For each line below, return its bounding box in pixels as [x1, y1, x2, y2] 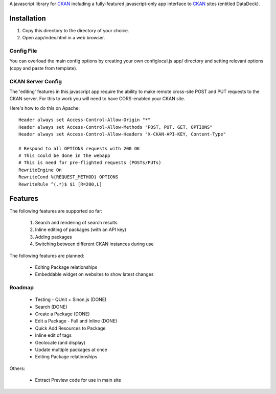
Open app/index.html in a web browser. [22, 35, 105, 41]
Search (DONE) [35, 304, 67, 310]
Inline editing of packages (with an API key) [35, 226, 127, 233]
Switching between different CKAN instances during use [35, 241, 154, 247]
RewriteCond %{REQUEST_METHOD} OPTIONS [18, 174, 119, 180]
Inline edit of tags [35, 332, 72, 338]
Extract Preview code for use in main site [35, 377, 121, 383]
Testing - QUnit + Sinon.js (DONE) [35, 296, 107, 303]
